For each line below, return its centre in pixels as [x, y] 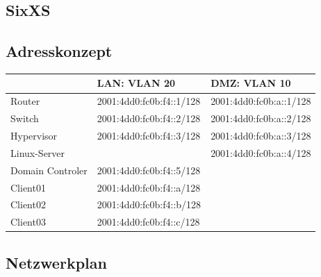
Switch [25, 118]
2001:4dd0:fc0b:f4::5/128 [149, 170]
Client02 [28, 204]
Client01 [28, 187]
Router [25, 101]
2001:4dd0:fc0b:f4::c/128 [148, 222]
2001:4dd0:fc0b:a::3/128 [261, 136]
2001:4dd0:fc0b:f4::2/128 [149, 118]
